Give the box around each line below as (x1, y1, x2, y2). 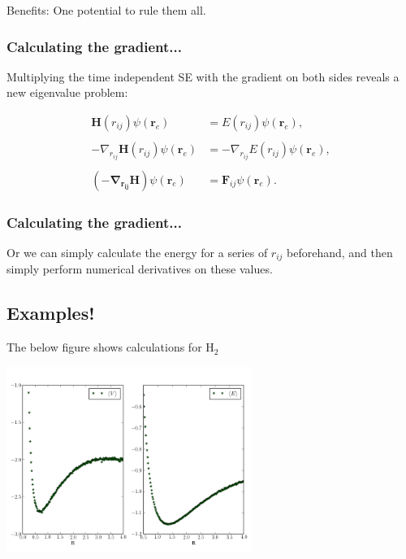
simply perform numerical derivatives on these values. (6, 260, 273, 277)
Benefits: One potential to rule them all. (6, 2, 206, 18)
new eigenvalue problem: (6, 84, 128, 101)
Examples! (6, 300, 95, 325)
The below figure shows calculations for (6, 338, 202, 356)
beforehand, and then (287, 243, 393, 260)
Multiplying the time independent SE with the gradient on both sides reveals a (6, 68, 400, 85)
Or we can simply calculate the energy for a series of (6, 243, 268, 260)
